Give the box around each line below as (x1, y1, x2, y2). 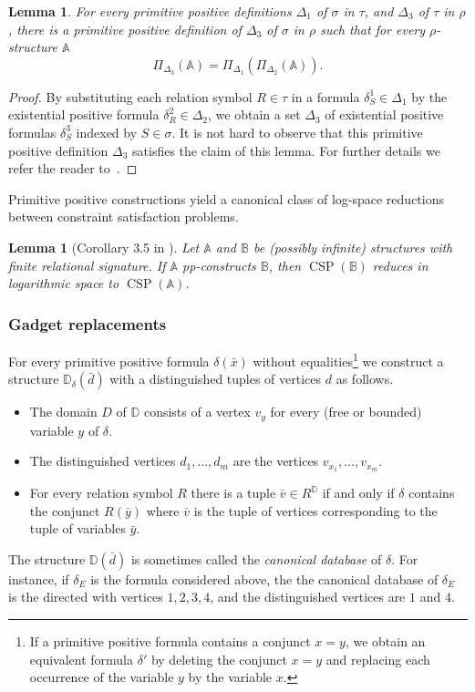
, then (268, 255, 302, 274)
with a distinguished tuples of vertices (109, 369, 322, 388)
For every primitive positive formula (8, 351, 210, 370)
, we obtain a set (208, 105, 301, 124)
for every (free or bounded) (270, 402, 422, 421)
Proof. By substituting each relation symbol (8, 87, 253, 106)
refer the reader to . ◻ (8, 159, 138, 178)
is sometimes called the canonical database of (130, 549, 382, 568)
